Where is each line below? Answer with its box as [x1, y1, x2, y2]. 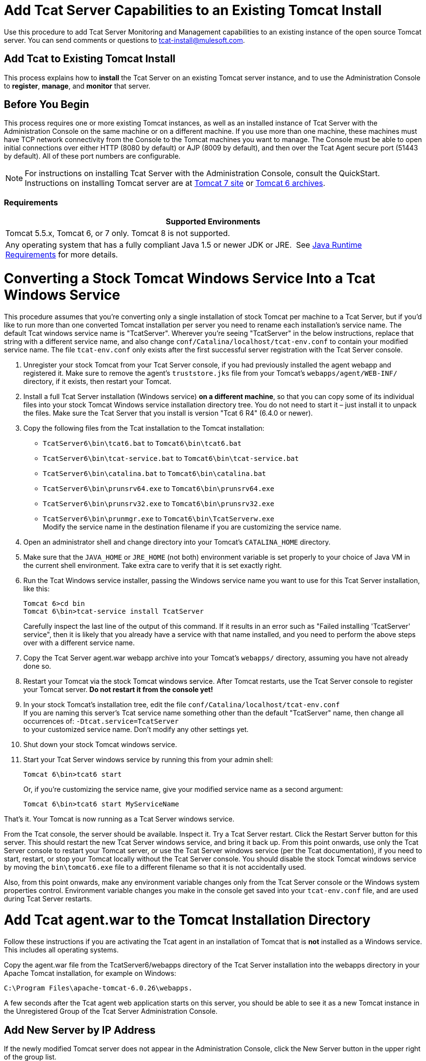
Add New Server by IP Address [4, 1024, 156, 1036]
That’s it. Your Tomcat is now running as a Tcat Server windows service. [4, 814, 234, 823]
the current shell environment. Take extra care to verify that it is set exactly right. [23, 561, 282, 569]
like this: [23, 584, 50, 593]
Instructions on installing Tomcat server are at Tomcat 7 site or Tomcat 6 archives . [25, 178, 325, 188]
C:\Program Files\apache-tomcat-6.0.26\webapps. [4, 984, 193, 992]
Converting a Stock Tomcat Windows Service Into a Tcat [4, 270, 375, 287]
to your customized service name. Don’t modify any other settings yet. [23, 725, 249, 733]
